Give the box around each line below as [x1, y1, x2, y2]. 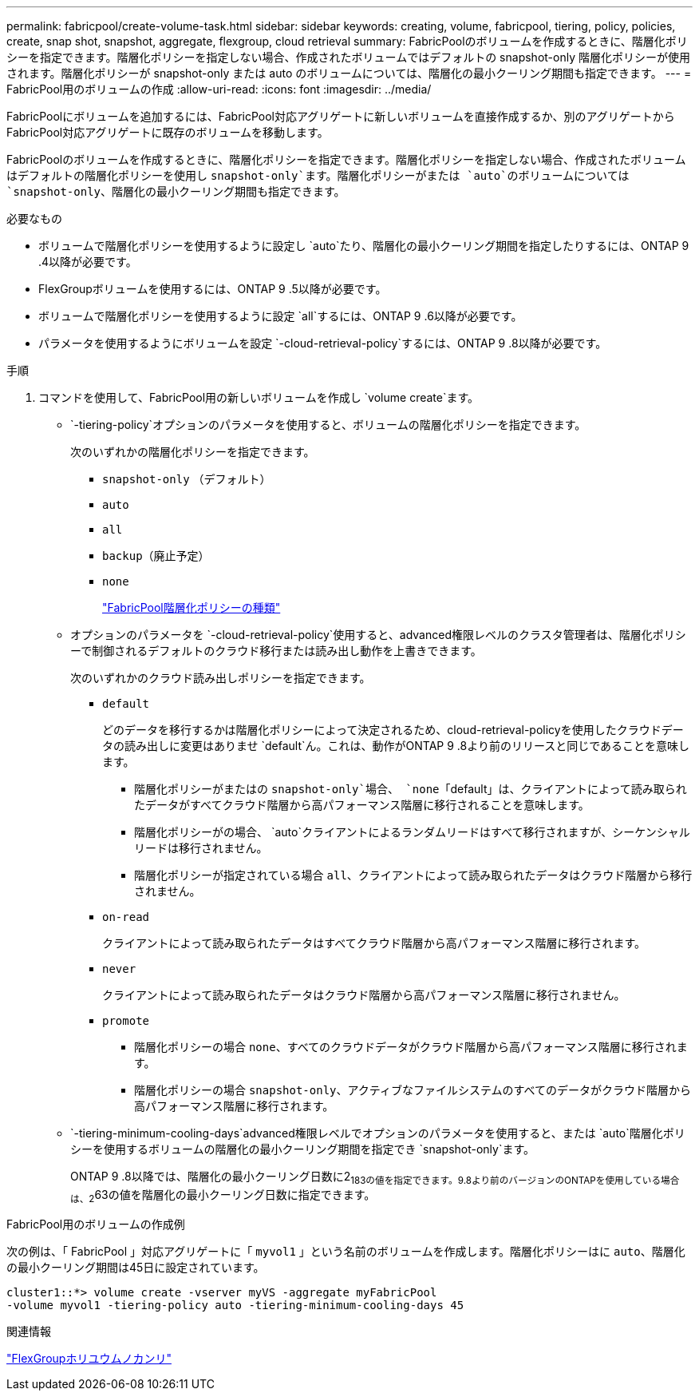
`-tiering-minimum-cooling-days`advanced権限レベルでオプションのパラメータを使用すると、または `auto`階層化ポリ [70, 1126, 685, 1140]
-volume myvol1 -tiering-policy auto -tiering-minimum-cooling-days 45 [6, 1298, 464, 1312]
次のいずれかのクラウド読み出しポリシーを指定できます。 [70, 671, 371, 685]
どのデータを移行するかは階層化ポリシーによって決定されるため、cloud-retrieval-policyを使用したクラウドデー [102, 723, 684, 736]
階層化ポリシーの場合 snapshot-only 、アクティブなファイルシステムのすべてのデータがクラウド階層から [134, 1083, 692, 1097]
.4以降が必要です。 [38, 255, 137, 268]
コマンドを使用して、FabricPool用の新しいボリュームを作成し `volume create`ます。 [38, 391, 480, 404]
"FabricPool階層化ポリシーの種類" [102, 601, 281, 614]
